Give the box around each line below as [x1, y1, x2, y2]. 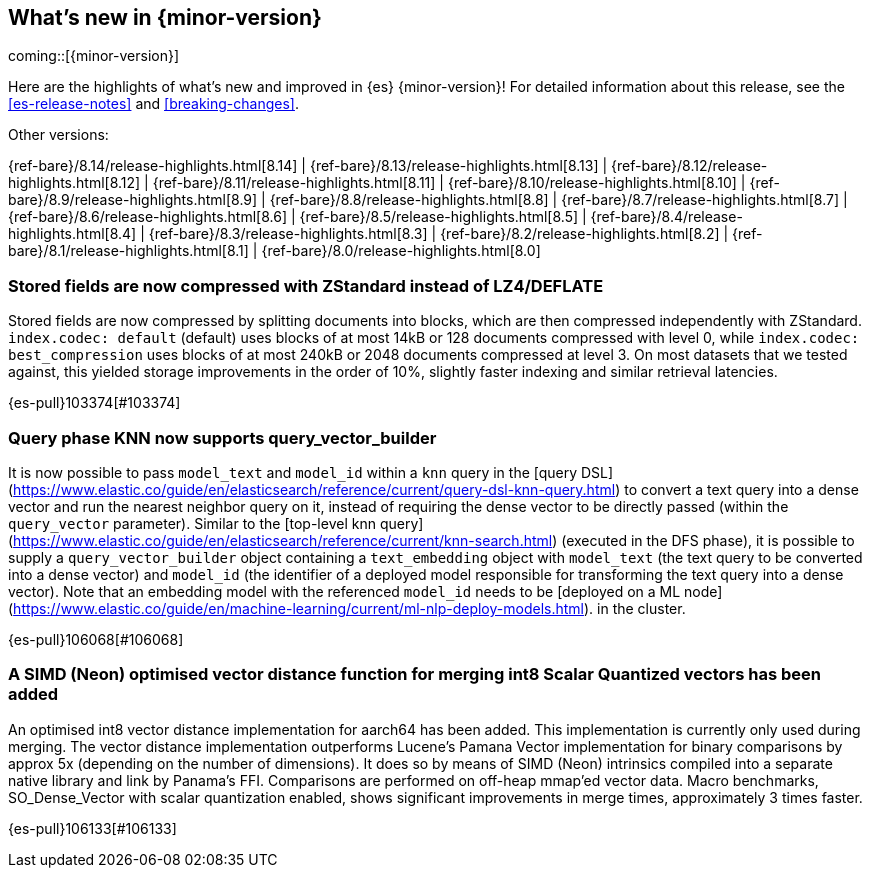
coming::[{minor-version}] [8, 47, 180, 65]
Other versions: [8, 126, 109, 144]
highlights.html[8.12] [8, 174, 141, 192]
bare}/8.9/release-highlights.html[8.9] [8, 191, 258, 209]
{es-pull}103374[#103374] [8, 394, 181, 412]
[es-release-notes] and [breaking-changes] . [8, 95, 299, 113]
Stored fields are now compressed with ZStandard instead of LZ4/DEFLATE [8, 275, 604, 296]
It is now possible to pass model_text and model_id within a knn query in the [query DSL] [8, 463, 614, 481]
